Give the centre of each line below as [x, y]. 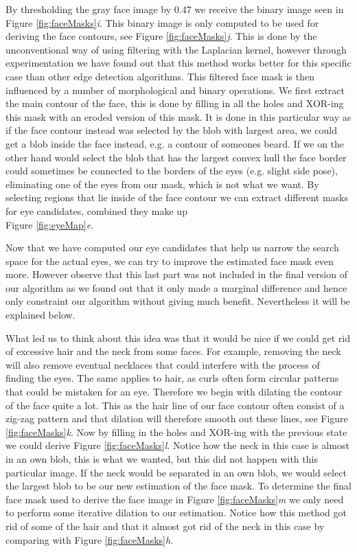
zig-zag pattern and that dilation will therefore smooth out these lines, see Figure [177, 418]
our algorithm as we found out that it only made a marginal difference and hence [176, 287]
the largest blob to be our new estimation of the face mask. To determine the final [178, 486]
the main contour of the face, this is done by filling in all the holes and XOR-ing [175, 103]
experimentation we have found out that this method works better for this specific [178, 63]
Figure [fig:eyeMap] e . [50, 224]
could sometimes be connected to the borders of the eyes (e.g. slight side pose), [172, 171]
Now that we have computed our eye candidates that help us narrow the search [172, 248]
